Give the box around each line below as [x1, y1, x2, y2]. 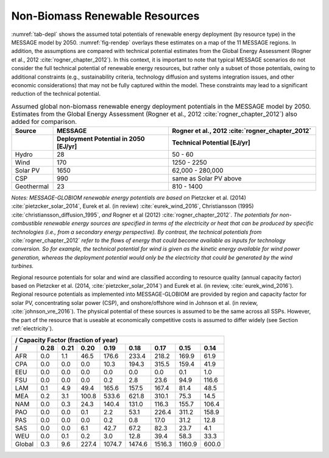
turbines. [11, 262, 34, 270]
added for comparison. [11, 117, 77, 126]
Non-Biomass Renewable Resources [11, 9, 200, 23]
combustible [11, 220, 43, 227]
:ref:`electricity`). [11, 324, 54, 332]
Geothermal [15, 182, 49, 191]
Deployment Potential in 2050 [57, 135, 146, 143]
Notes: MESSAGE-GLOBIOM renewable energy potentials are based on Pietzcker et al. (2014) [11, 194, 246, 201]
